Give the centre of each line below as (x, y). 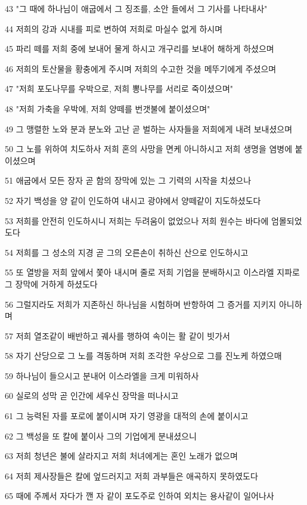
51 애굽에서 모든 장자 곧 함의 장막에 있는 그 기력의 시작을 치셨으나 (128, 180)
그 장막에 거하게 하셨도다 (51, 284)
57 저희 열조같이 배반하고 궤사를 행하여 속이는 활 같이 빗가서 (117, 335)
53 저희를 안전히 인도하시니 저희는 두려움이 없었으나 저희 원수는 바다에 (137, 220)
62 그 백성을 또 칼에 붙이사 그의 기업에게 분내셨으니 (101, 436)
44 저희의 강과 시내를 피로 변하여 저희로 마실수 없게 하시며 (114, 28)
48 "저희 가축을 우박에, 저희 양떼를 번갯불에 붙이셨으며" (108, 108)
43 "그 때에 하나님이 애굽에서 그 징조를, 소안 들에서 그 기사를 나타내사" (136, 8)
